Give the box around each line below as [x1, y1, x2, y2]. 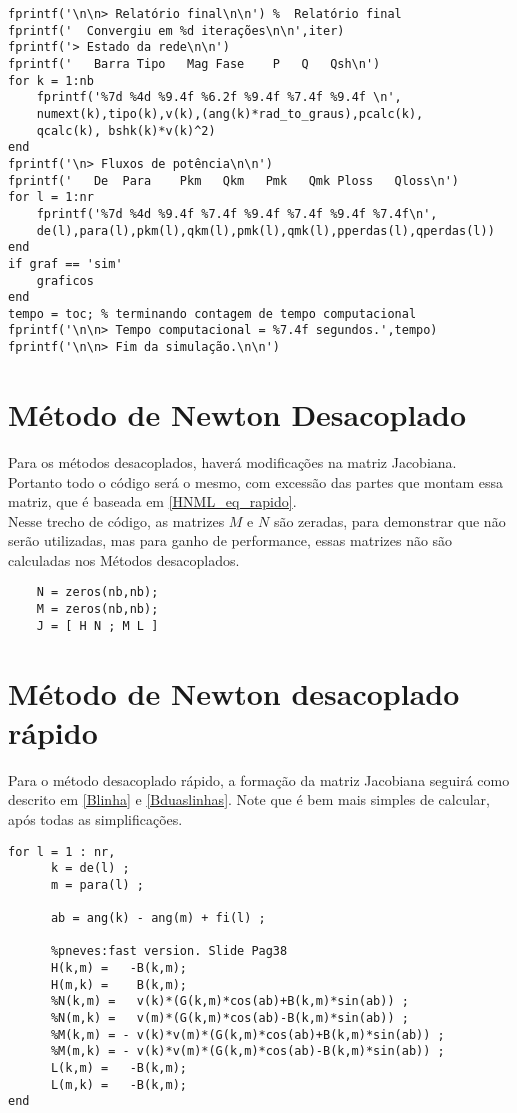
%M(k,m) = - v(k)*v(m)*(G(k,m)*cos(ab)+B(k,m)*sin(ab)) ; [50, 1027, 445, 1042]
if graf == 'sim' [8, 256, 123, 271]
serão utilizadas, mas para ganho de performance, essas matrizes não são [8, 530, 453, 551]
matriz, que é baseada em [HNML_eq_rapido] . [8, 491, 297, 512]
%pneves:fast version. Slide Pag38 [50, 944, 288, 959]
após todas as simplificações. [8, 808, 183, 829]
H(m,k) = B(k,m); [50, 977, 187, 992]
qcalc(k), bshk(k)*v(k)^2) [36, 123, 216, 138]
